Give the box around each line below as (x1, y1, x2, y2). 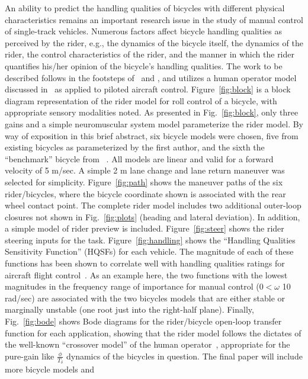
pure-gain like (5, 349, 54, 362)
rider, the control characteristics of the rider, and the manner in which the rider (5, 48, 295, 60)
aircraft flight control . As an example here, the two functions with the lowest (5, 268, 288, 281)
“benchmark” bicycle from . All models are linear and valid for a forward (5, 152, 274, 165)
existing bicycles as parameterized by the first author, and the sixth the (5, 141, 265, 153)
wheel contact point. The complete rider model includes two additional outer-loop (5, 199, 301, 211)
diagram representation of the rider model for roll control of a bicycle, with (5, 94, 277, 107)
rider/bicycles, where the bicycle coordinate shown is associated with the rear (5, 187, 286, 200)
